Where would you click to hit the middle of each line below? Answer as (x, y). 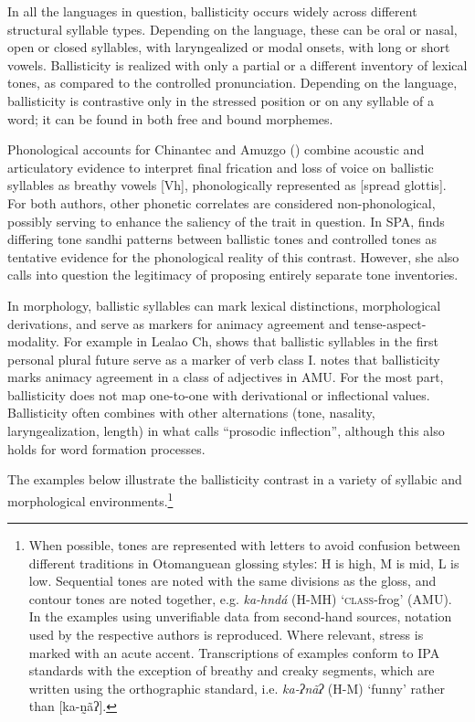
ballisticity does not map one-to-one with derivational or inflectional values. (219, 394)
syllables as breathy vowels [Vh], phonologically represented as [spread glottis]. (227, 185)
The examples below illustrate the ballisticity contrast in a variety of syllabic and (235, 479)
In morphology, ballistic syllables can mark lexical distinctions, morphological (224, 305)
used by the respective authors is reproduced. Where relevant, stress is (226, 635)
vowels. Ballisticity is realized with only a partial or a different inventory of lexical (237, 64)
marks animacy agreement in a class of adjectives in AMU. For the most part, (226, 377)
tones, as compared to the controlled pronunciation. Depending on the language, (232, 83)
